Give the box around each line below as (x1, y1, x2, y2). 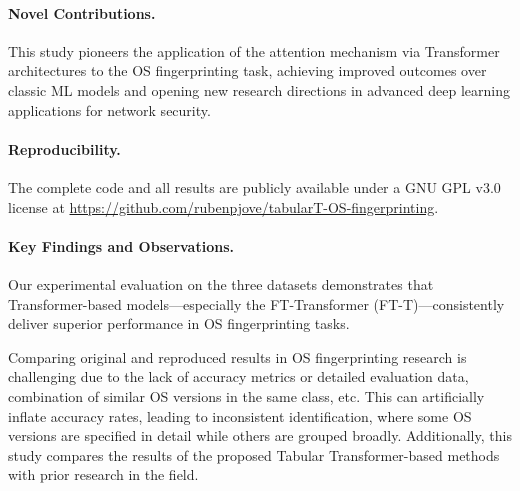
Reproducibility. (8, 138, 121, 159)
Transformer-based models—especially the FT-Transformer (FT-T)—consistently (8, 293, 505, 314)
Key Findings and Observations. (8, 235, 234, 256)
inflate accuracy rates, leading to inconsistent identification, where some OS (8, 405, 472, 426)
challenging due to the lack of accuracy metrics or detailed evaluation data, (8, 366, 469, 387)
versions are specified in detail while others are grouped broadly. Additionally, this (8, 425, 512, 446)
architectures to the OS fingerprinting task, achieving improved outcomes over (8, 60, 487, 81)
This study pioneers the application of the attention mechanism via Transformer (8, 40, 500, 61)
